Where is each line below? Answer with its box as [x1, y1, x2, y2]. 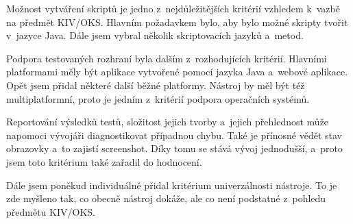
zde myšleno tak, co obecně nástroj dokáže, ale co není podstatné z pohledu [6, 191, 326, 206]
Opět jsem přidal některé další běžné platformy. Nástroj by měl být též [6, 77, 305, 92]
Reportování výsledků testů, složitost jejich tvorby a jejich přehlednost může [6, 114, 329, 129]
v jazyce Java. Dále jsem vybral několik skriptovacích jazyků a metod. [6, 28, 304, 42]
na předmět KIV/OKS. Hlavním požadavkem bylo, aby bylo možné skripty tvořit [6, 14, 348, 29]
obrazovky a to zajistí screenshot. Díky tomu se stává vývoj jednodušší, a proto [6, 141, 343, 155]
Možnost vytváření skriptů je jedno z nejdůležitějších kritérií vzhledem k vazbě [6, 1, 340, 15]
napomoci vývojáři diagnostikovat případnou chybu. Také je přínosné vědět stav [6, 127, 343, 142]
